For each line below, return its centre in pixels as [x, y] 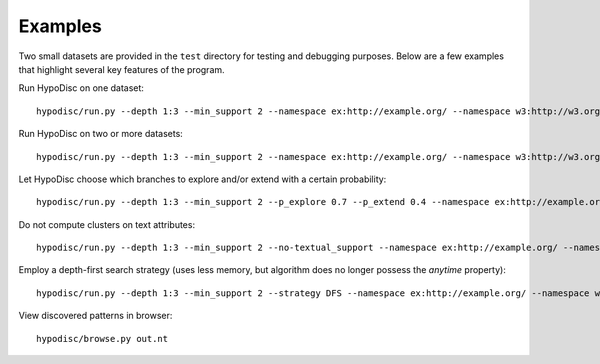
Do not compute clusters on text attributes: [106, 224]
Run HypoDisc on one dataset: [81, 88]
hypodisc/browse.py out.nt [102, 338]
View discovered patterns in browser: [95, 316]
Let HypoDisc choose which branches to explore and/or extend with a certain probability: [202, 179]
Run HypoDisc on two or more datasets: [101, 134]
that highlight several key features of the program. [121, 69]
